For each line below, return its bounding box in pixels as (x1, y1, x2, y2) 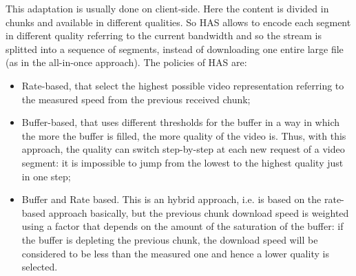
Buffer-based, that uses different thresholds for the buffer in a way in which (21, 115, 339, 129)
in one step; (21, 169, 71, 183)
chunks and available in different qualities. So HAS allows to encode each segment (6, 14, 351, 29)
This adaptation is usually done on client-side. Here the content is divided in (6, 1, 329, 15)
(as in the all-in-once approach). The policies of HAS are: (6, 55, 247, 70)
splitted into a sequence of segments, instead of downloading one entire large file (6, 41, 344, 56)
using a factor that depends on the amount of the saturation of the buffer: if (21, 219, 344, 233)
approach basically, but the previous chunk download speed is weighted (48, 205, 349, 220)
